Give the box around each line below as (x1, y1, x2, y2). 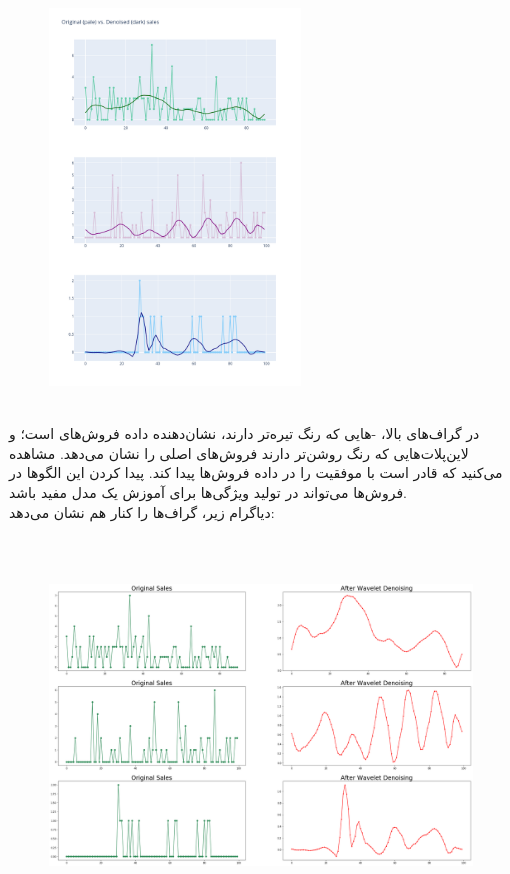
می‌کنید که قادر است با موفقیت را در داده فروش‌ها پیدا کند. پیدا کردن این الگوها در (9, 462, 503, 483)
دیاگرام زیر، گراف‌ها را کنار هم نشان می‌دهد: (9, 501, 275, 522)
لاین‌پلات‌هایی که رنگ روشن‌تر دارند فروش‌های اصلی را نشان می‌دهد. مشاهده (9, 442, 469, 463)
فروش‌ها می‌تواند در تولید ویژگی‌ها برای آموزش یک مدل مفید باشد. (9, 481, 407, 502)
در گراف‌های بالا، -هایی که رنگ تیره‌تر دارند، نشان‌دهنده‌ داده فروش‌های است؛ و (9, 423, 480, 444)
